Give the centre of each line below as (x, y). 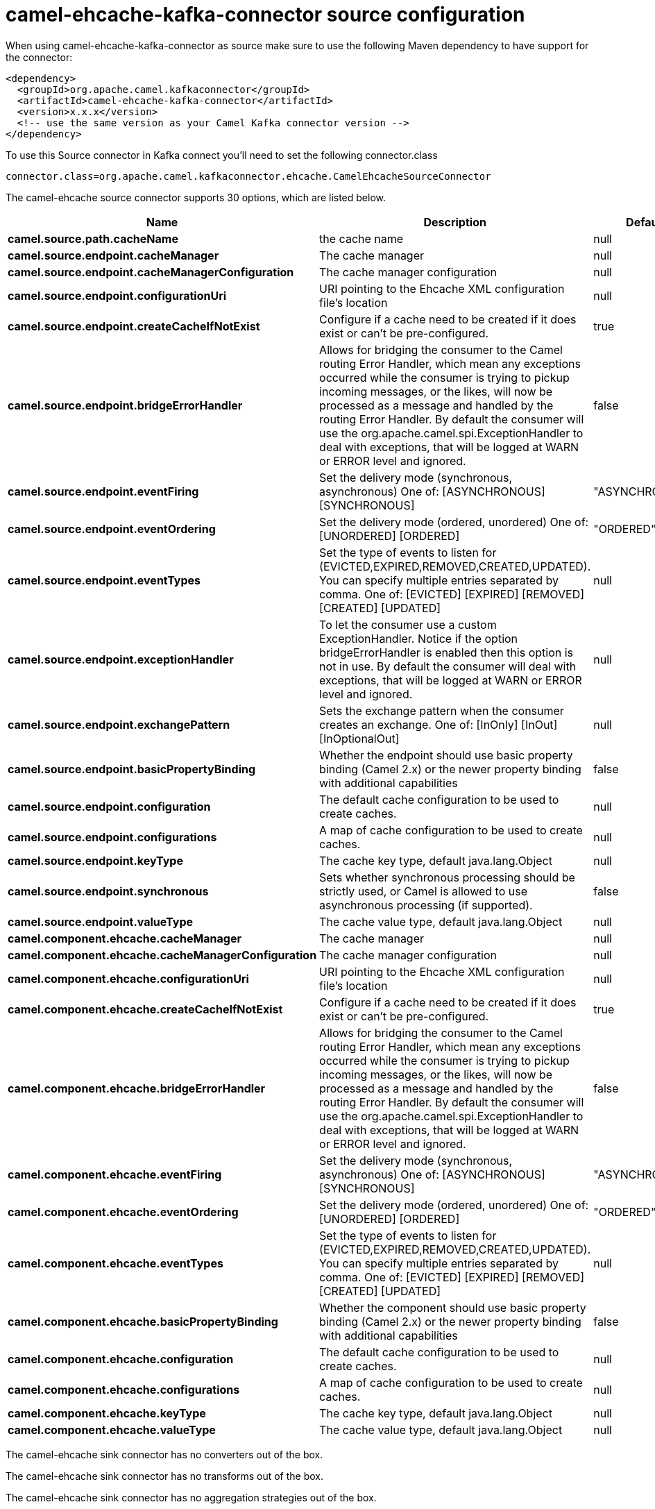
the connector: (39, 57)
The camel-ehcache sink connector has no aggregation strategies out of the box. (191, 1497)
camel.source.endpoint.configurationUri (117, 295)
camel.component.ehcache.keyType (107, 1413)
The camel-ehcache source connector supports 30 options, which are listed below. (196, 197)
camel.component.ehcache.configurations (124, 1389)
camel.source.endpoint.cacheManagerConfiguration (151, 272)
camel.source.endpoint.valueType (101, 921)
